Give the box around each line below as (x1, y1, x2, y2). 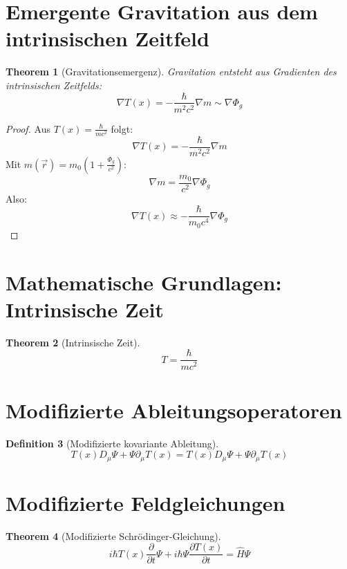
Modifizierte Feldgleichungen (6, 488, 285, 516)
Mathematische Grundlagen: (6, 268, 282, 296)
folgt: (111, 121, 133, 136)
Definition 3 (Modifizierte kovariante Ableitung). (6, 436, 219, 450)
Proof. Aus (6, 121, 50, 136)
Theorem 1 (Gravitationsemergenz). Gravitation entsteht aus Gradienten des (6, 64, 337, 79)
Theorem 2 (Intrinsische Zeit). (6, 335, 140, 349)
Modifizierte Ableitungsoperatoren (6, 395, 342, 424)
